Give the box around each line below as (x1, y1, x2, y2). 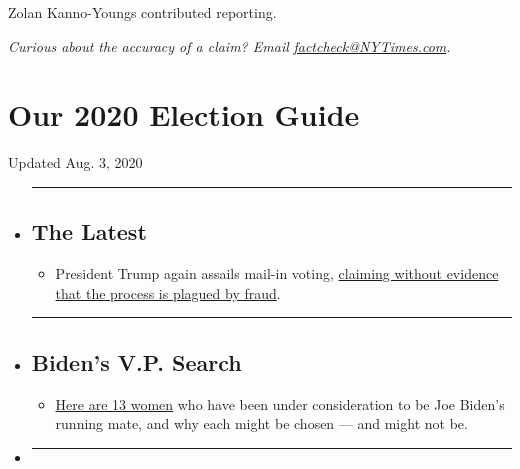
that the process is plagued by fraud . (55, 282, 281, 303)
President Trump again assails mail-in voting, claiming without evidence (55, 263, 499, 284)
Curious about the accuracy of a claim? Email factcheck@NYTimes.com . (8, 35, 451, 56)
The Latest (31, 216, 147, 247)
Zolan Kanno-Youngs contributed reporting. (8, 2, 277, 22)
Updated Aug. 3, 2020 (8, 152, 143, 173)
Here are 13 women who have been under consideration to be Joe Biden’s (55, 393, 505, 414)
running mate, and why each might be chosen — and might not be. (55, 413, 468, 434)
